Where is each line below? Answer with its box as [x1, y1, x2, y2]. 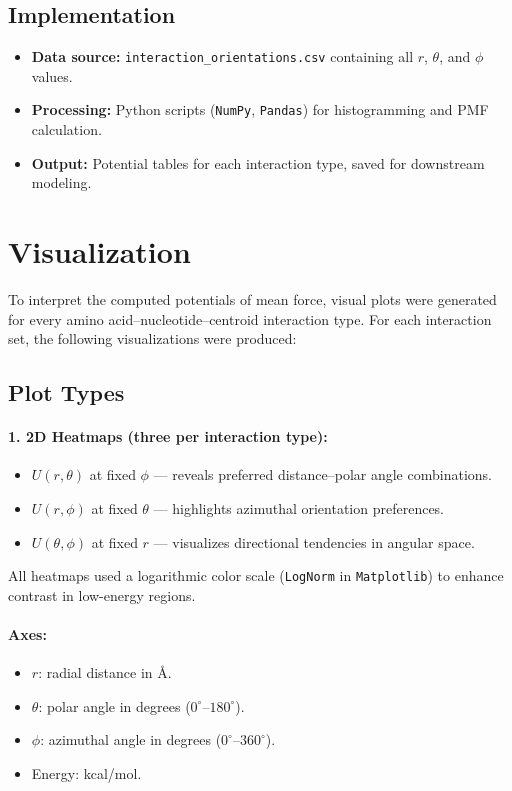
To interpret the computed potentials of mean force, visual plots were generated [8, 289, 497, 310]
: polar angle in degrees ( [38, 695, 191, 716]
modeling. [31, 172, 92, 193]
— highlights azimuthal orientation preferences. [153, 497, 445, 518]
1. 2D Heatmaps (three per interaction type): [8, 426, 328, 447]
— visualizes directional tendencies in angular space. [153, 531, 475, 552]
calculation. [31, 119, 102, 140]
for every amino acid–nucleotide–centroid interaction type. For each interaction [8, 308, 492, 329]
